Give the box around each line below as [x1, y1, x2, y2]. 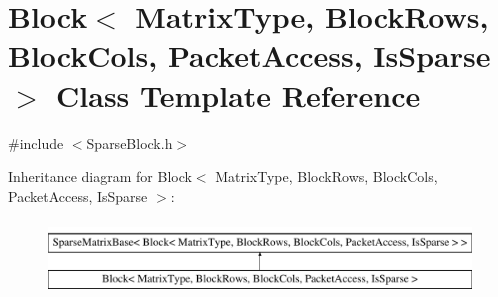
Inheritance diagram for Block [8, 166, 192, 187]
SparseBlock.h [86, 132, 173, 153]
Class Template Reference [56, 74, 421, 115]
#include [8, 132, 64, 153]
